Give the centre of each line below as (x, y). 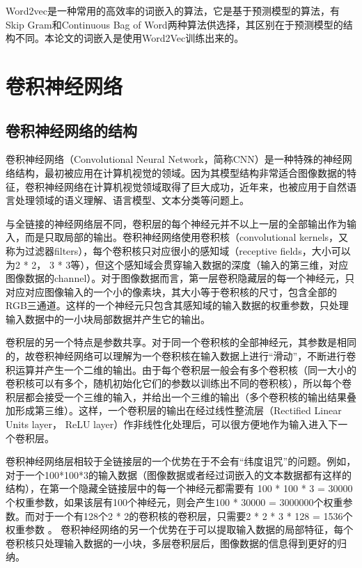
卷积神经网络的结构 (71, 130)
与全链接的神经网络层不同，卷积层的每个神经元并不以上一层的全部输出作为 (176, 223)
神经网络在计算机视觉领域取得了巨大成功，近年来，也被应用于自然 (195, 186)
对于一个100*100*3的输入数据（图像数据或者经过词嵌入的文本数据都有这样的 (179, 474)
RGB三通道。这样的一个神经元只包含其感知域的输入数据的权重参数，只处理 (177, 305)
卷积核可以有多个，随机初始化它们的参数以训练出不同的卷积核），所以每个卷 (179, 383)
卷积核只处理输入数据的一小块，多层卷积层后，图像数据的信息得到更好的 (171, 543)
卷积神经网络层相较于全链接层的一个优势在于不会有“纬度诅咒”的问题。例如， (181, 461)
